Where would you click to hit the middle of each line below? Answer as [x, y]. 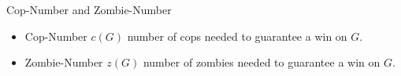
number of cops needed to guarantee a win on [237, 36]
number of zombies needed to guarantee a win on [262, 62]
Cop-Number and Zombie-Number [89, 9]
